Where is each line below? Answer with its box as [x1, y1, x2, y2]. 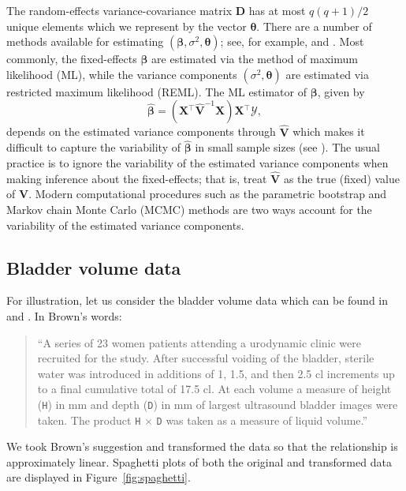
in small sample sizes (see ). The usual [195, 139, 380, 156]
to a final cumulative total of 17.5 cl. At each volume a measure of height [37, 380, 392, 397]
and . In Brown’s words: [6, 307, 122, 324]
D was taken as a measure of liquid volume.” [156, 411, 368, 428]
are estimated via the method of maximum [151, 51, 358, 67]
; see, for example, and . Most [220, 33, 364, 50]
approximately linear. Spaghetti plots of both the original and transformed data [6, 453, 392, 470]
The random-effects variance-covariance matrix [6, 2, 233, 18]
